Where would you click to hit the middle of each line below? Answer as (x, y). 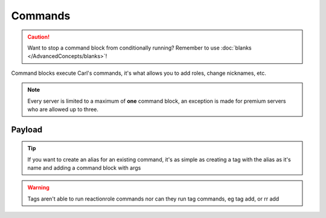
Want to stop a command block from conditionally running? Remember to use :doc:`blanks (139, 48)
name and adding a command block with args (84, 168)
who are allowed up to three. (63, 109)
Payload (27, 130)
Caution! (39, 37)
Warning (38, 188)
